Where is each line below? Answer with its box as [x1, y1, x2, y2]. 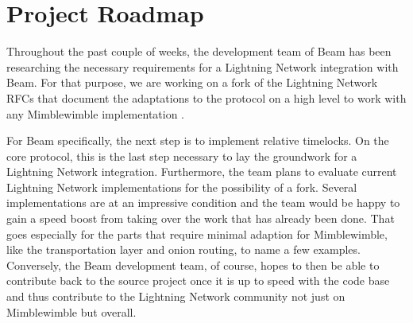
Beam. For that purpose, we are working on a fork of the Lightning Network [6, 74, 378, 91]
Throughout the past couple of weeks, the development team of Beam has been [6, 43, 392, 60]
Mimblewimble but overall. [6, 303, 137, 320]
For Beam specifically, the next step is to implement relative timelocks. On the [6, 132, 389, 149]
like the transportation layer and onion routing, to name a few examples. [6, 241, 361, 258]
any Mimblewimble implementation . [6, 105, 185, 122]
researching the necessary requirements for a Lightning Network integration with [6, 58, 399, 75]
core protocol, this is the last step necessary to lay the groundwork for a [6, 147, 357, 164]
